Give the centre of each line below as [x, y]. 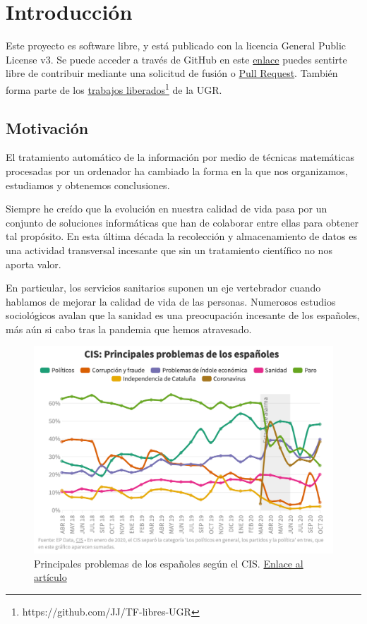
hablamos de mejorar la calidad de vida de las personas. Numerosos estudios [171, 301]
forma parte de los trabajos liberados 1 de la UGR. [114, 88]
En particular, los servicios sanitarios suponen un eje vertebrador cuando [163, 288]
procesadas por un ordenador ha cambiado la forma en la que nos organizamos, [177, 170]
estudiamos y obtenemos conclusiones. [88, 185]
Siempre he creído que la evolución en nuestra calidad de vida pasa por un [167, 209]
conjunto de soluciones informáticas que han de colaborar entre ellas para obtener [182, 222]
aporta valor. [34, 264]
